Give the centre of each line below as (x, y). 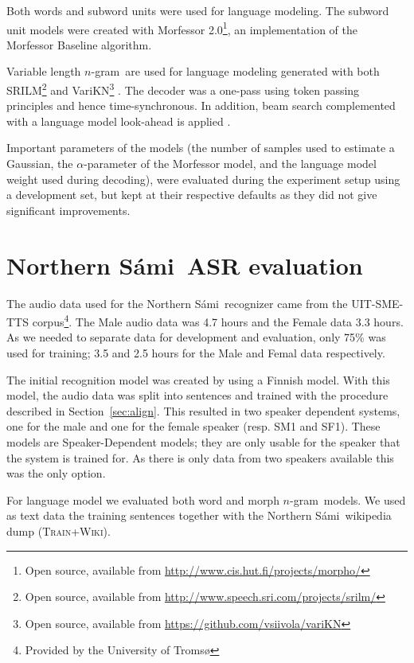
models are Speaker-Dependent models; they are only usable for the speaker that (203, 441)
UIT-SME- (377, 303)
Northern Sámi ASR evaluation (185, 265)
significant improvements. (68, 210)
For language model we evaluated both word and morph (143, 499)
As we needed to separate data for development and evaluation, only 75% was (196, 337)
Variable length (44, 71)
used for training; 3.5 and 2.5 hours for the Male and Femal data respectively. (196, 353)
